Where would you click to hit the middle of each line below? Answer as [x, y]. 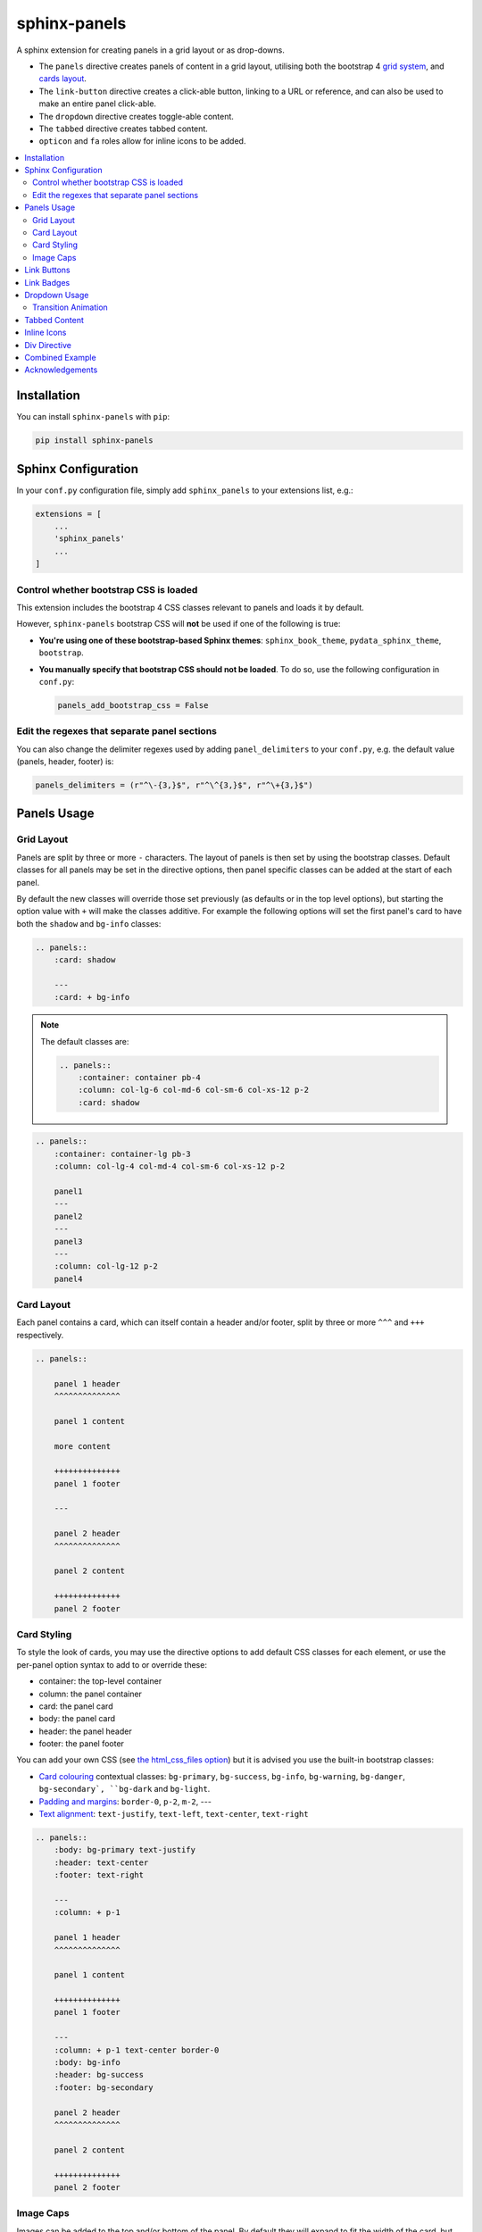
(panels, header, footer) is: [65, 762]
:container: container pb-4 [139, 1078]
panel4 [68, 1278]
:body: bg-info [87, 2063]
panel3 [68, 1241]
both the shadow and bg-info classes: [89, 923]
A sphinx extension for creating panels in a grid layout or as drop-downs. [150, 50]
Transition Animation [71, 307]
